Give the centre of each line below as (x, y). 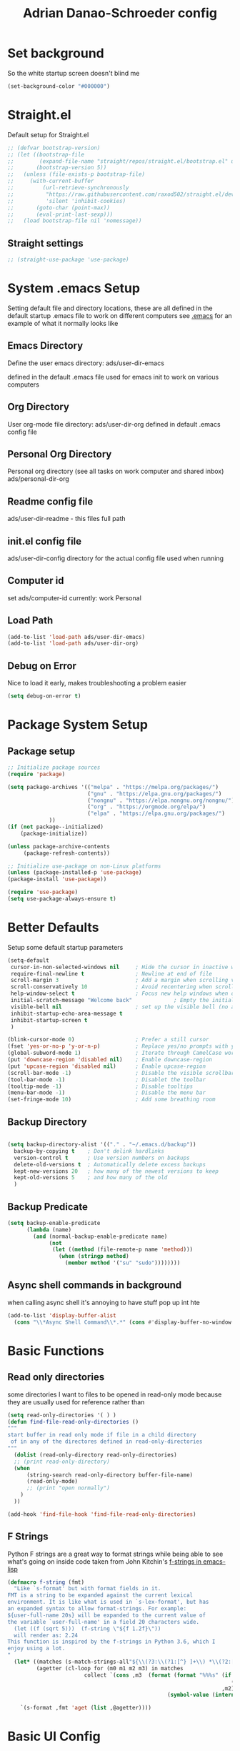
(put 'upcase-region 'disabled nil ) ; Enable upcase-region (106, 1066)
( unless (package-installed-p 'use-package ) (75, 873)
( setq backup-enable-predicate (54, 1223)
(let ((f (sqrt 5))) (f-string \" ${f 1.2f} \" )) (87, 1628)
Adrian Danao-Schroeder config (120, 13)
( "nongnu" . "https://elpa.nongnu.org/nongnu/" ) (161, 800)
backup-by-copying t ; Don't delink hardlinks (89, 1151)
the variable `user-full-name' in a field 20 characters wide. (104, 1622)
